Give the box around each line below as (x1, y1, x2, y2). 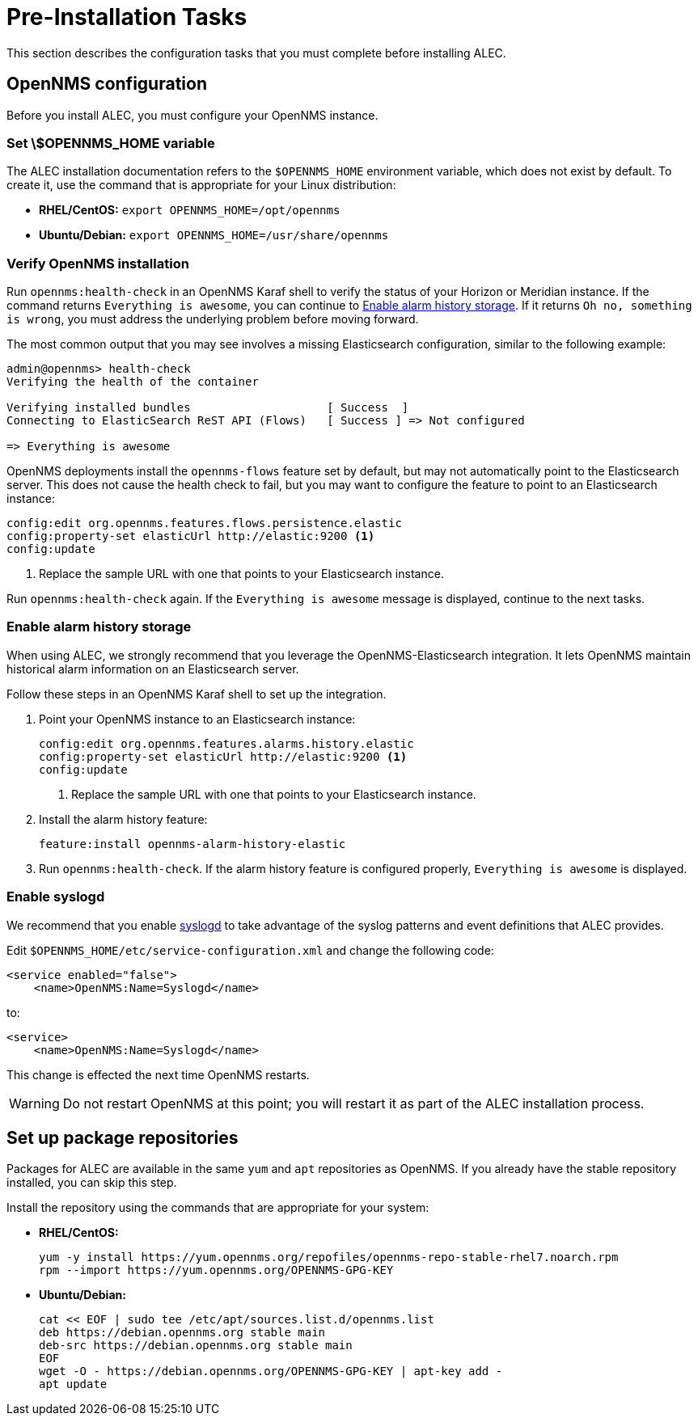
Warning (9, 1095, 60, 1112)
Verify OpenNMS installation (6, 255, 189, 272)
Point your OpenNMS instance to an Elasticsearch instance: (39, 711, 356, 726)
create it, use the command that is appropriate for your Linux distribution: (6, 178, 396, 192)
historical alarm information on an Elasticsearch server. (6, 661, 299, 676)
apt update (39, 1378, 108, 1391)
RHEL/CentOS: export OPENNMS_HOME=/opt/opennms (39, 203, 341, 217)
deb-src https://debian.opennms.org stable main (39, 1339, 353, 1352)
